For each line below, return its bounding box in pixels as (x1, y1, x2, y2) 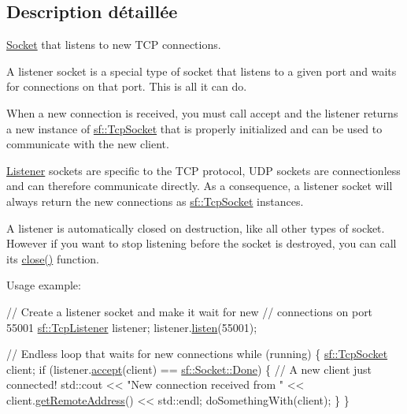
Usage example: (6, 277, 81, 293)
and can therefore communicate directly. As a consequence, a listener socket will (6, 177, 393, 194)
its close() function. (6, 250, 100, 267)
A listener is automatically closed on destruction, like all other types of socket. (6, 219, 385, 236)
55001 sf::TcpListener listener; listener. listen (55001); (6, 319, 257, 335)
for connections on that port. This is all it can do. (6, 78, 247, 95)
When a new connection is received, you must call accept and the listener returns (6, 104, 398, 121)
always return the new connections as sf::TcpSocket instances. (6, 192, 304, 209)
